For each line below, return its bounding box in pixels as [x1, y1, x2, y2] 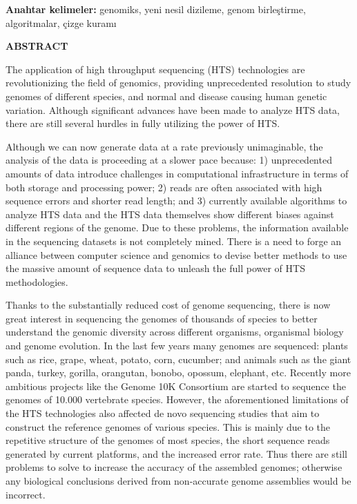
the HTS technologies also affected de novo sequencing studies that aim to [6, 406, 320, 420]
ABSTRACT [6, 39, 68, 53]
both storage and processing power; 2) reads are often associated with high [6, 180, 322, 194]
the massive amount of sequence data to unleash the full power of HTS [6, 261, 305, 275]
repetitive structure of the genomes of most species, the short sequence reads [6, 433, 330, 447]
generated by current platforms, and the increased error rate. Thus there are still [6, 446, 348, 461]
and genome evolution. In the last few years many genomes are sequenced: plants [6, 338, 348, 353]
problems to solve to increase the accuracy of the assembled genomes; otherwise [6, 460, 342, 474]
